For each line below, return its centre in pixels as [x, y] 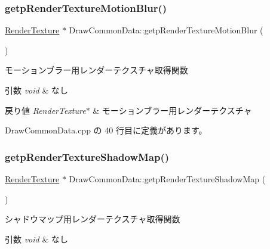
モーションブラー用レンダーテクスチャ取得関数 [96, 70]
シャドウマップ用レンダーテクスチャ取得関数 [93, 219]
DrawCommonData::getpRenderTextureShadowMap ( [167, 179]
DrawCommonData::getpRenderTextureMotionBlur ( [166, 30]
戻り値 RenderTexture [45, 110]
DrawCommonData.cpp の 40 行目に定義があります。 [106, 130]
